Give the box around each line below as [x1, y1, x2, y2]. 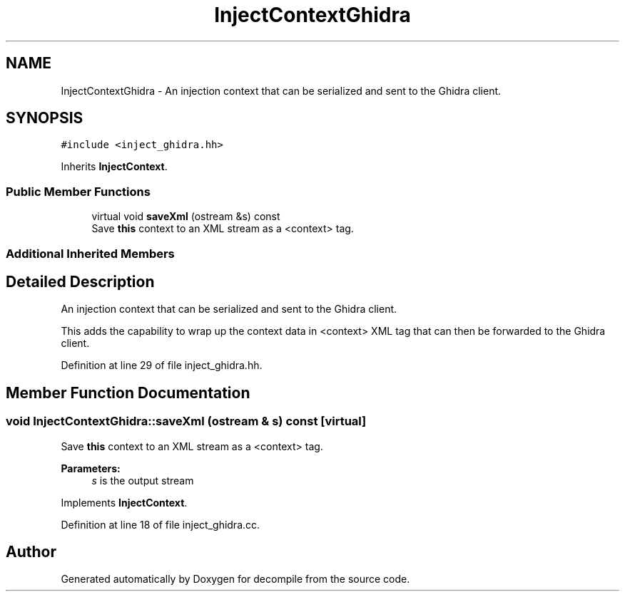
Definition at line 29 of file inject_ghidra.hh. [61, 359, 263, 372]
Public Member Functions [6, 184, 151, 199]
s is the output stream [91, 474, 194, 487]
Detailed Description [6, 272, 155, 291]
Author [6, 543, 56, 561]
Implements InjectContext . [61, 496, 188, 509]
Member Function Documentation [6, 383, 250, 402]
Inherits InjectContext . [61, 160, 168, 173]
